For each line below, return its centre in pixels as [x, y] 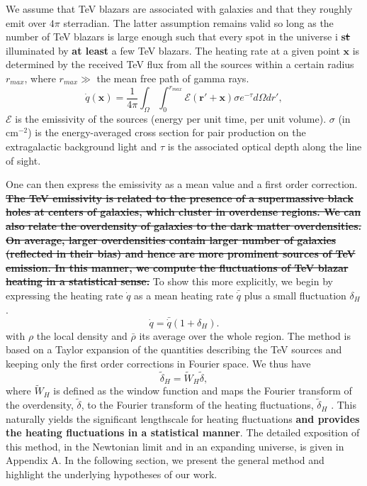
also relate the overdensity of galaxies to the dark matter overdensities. [183, 226]
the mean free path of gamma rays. [173, 78]
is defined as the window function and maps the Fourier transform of [203, 391]
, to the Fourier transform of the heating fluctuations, [197, 405]
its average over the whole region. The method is [245, 335]
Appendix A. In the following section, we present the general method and [165, 460]
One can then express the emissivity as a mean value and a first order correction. [182, 184]
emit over [26, 22]
